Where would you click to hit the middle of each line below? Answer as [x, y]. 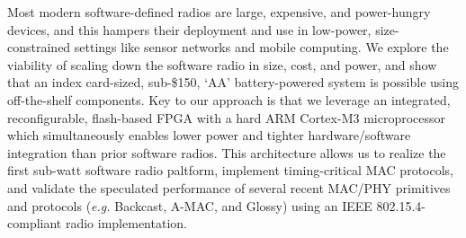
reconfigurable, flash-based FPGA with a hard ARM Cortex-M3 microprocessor [227, 117]
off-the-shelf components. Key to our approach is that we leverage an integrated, [229, 99]
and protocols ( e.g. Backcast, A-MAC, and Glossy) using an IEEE [190, 205]
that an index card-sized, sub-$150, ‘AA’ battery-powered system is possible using [233, 82]
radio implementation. [126, 223]
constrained [39, 47]
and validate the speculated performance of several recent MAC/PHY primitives [229, 187]
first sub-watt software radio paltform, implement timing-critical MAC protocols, [230, 170]
